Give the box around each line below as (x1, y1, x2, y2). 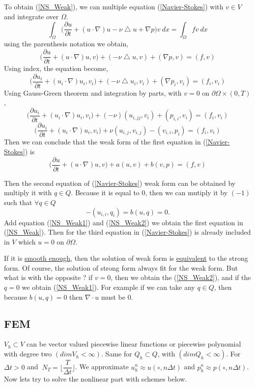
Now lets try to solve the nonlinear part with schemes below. (4, 374, 187, 384)
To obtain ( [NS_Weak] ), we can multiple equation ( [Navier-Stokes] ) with (4, 1, 224, 11)
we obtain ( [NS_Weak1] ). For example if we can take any (22, 282, 195, 292)
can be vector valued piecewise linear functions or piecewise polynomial (27, 339, 241, 349)
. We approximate (75, 361, 129, 372)
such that (4, 197, 32, 207)
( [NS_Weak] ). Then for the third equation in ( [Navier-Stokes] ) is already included (4, 227, 251, 237)
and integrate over (4, 11, 59, 21)
